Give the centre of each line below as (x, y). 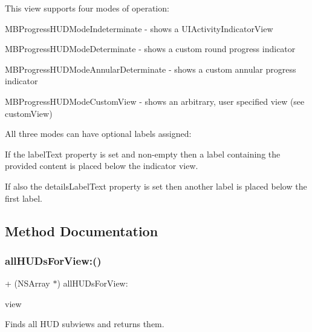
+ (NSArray (28, 283)
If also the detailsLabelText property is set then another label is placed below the (156, 186)
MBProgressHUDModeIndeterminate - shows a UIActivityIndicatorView (139, 28)
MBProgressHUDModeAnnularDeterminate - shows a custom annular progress (151, 69)
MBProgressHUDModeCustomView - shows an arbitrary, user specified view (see (155, 101)
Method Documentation (82, 231)
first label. (24, 198)
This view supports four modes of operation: (87, 8)
